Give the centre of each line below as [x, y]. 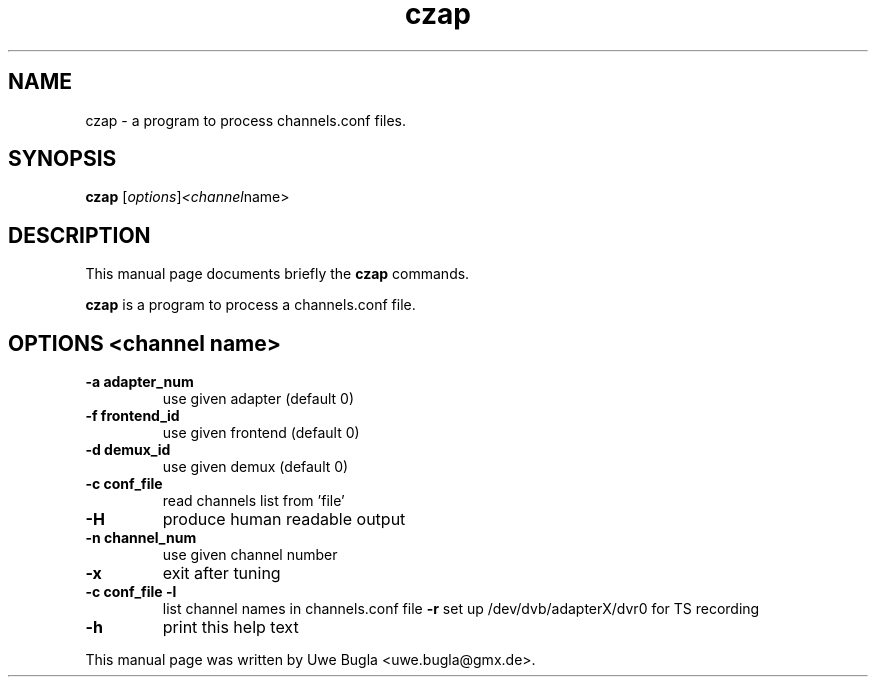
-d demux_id [128, 450]
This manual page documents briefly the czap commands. [277, 274]
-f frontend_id [132, 416]
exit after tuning [221, 573]
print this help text [230, 627]
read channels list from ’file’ [253, 501]
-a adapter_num [139, 382]
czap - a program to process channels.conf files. [246, 120]
